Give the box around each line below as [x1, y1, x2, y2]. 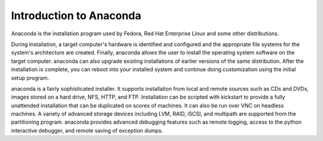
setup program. [11, 74, 49, 81]
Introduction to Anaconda [11, 9, 142, 22]
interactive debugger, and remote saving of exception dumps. [11, 127, 163, 134]
